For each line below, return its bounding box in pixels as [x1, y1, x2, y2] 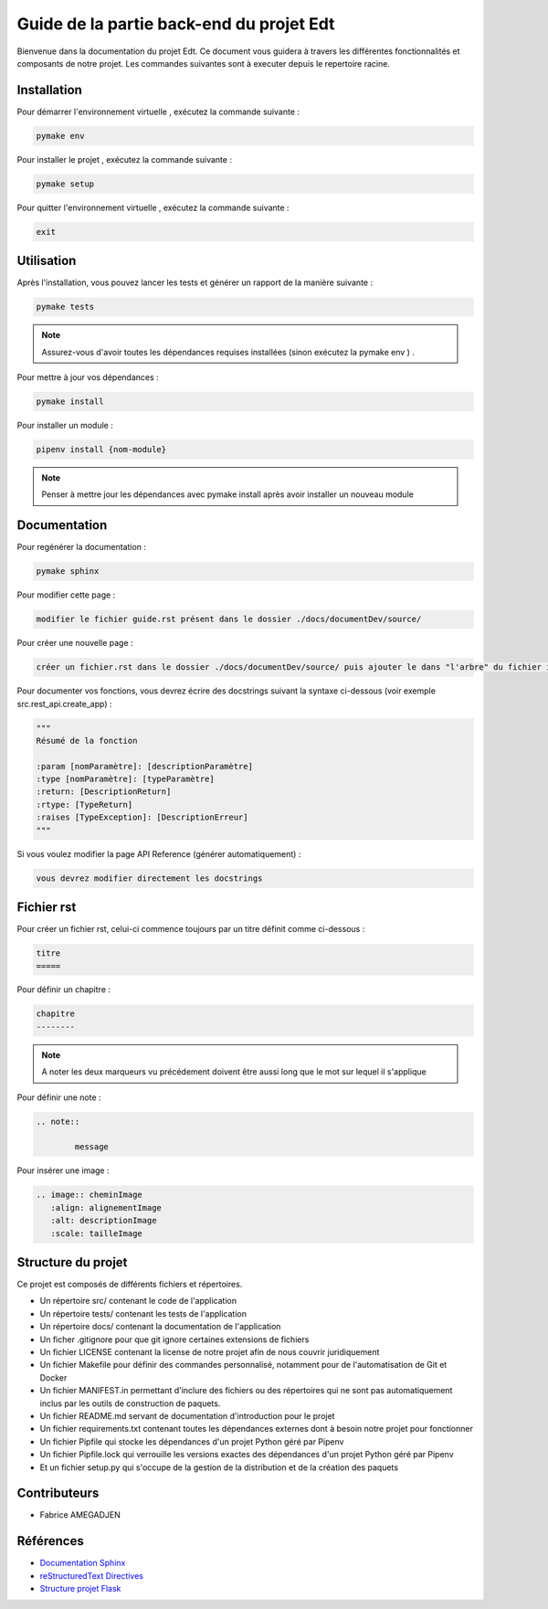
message [74, 1142, 110, 1152]
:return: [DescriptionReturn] [36, 787, 172, 797]
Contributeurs [16, 1486, 100, 1501]
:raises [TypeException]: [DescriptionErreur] [36, 812, 248, 822]
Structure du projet [16, 1254, 128, 1270]
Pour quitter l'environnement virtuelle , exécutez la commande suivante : [16, 202, 290, 213]
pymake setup [36, 178, 95, 189]
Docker [39, 1371, 68, 1383]
